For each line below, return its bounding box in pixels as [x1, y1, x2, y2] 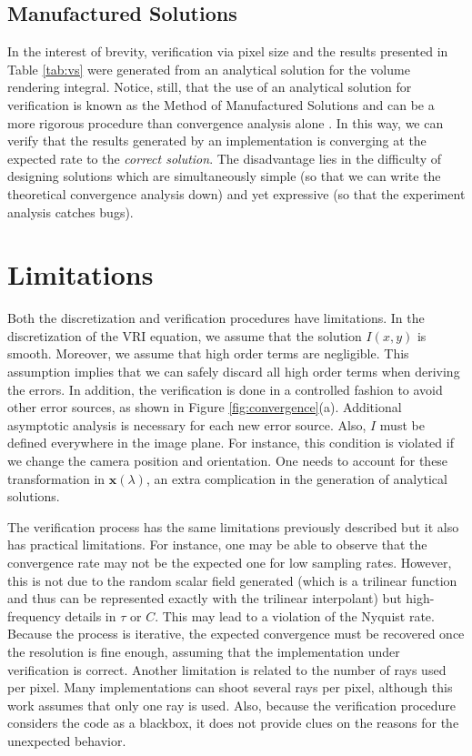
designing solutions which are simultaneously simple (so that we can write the [7, 166, 441, 186]
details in [65, 606, 116, 625]
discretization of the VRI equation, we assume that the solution [7, 326, 362, 345]
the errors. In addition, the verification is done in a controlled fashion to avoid [7, 379, 443, 398]
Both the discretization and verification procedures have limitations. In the [7, 308, 425, 328]
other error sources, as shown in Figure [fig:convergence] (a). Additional [7, 398, 402, 417]
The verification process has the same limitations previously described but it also [7, 517, 459, 536]
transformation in [7, 469, 105, 488]
